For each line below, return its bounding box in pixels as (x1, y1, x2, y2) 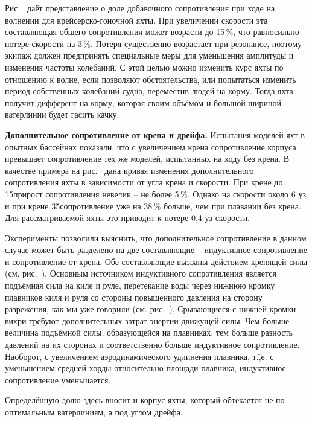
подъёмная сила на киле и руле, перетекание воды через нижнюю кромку (5, 279, 275, 292)
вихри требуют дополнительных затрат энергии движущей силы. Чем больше (5, 314, 290, 327)
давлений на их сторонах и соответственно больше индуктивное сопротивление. (5, 338, 300, 351)
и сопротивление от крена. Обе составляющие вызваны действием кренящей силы (5, 255, 308, 267)
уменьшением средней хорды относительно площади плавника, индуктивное (5, 362, 286, 374)
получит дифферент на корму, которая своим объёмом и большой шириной (5, 96, 282, 109)
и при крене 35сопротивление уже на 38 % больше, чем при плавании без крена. (5, 199, 301, 212)
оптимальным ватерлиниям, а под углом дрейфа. (5, 406, 183, 418)
